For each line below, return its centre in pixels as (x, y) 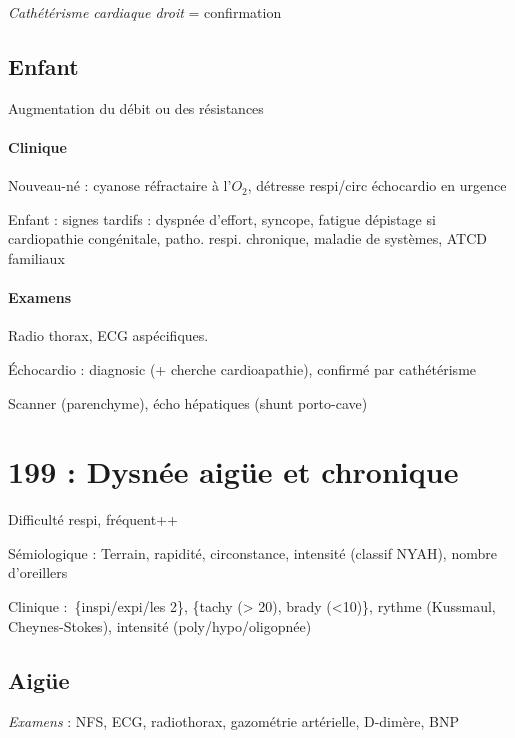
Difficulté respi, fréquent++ (93, 519)
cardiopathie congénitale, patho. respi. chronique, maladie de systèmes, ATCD (247, 238)
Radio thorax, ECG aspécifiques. (108, 335)
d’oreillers (38, 572)
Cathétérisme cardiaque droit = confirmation (145, 12)
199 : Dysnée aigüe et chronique (233, 471)
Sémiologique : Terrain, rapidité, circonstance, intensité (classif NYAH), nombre (252, 552)
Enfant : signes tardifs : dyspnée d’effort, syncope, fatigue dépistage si (222, 218)
